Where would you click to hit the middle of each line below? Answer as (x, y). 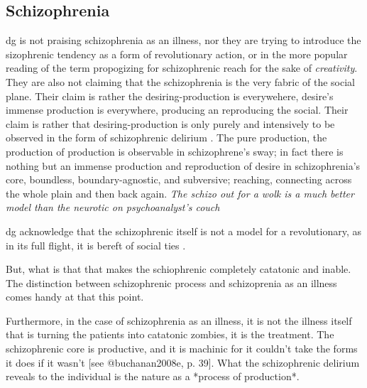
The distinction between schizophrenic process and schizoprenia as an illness (171, 282)
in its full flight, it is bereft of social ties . (96, 245)
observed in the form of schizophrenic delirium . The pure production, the (166, 138)
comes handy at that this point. (75, 297)
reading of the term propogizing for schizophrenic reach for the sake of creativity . (182, 68)
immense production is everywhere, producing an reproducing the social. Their (177, 110)
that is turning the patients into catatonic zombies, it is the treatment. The (170, 334)
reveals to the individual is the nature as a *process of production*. (153, 376)
